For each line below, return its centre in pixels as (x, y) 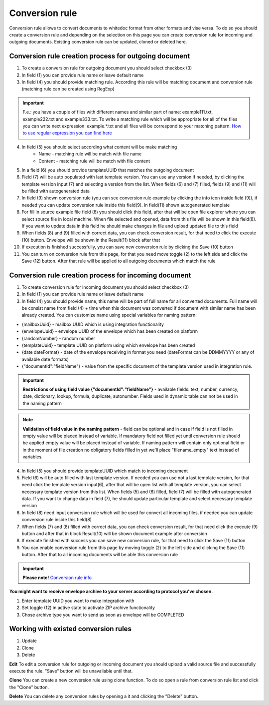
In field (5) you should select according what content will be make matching (99, 147)
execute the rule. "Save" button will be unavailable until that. (71, 671)
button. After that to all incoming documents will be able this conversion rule (100, 555)
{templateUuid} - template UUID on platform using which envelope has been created (108, 345)
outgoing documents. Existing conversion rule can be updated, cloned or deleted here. (98, 42)
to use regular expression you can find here (67, 133)
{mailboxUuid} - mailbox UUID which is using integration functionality (93, 324)
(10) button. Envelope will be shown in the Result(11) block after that (91, 240)
